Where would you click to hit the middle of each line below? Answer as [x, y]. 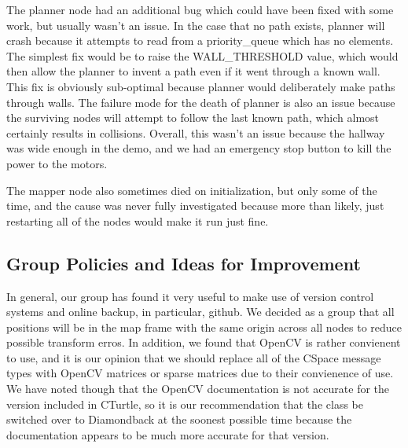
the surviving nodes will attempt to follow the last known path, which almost [193, 118]
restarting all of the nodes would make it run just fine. [138, 220]
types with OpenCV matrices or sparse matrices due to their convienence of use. [200, 373]
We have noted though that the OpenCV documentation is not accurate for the [198, 389]
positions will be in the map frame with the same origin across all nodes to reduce [204, 327]
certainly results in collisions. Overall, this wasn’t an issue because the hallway [196, 132]
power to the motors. [57, 163]
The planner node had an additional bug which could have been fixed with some [200, 9]
